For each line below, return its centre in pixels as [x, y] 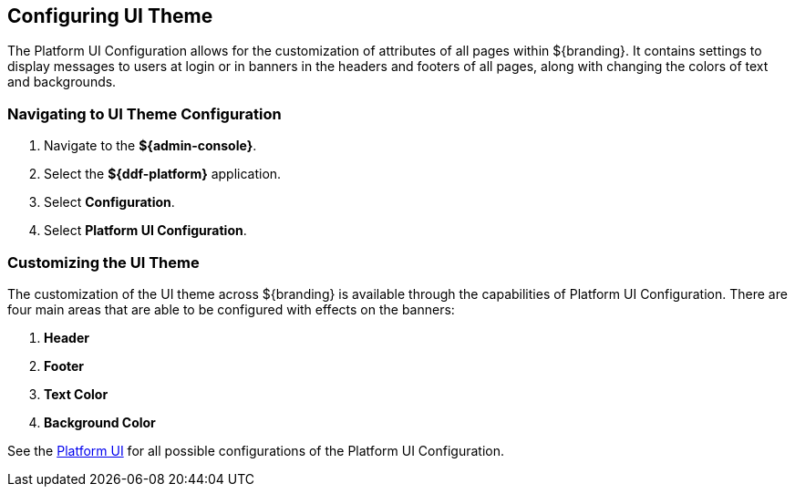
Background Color [100, 422]
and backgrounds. [62, 82]
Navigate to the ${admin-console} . [150, 146]
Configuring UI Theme [110, 16]
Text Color [76, 394]
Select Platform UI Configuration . [145, 231]
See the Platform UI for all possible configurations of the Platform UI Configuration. [256, 450]
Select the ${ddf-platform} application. [163, 174]
